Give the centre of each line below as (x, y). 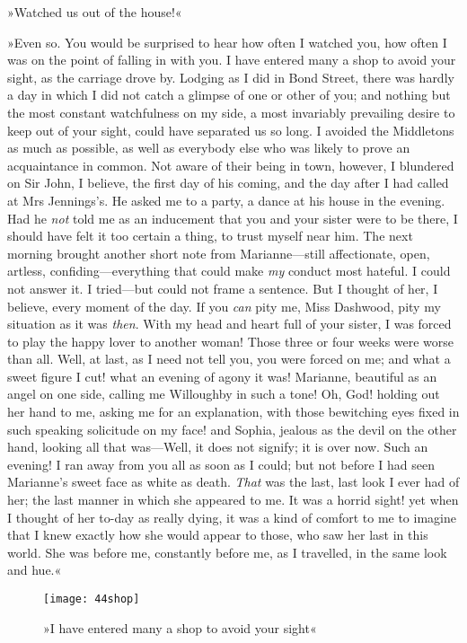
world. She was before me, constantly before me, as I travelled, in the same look (227, 552)
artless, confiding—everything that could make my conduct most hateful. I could (229, 271)
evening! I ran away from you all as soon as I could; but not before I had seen (221, 464)
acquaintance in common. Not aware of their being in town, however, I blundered (231, 165)
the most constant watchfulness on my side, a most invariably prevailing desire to (231, 112)
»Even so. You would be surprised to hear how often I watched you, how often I (227, 42)
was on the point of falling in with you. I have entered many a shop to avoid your (232, 60)
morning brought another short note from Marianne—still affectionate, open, (219, 253)
